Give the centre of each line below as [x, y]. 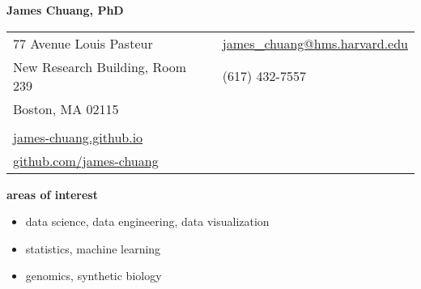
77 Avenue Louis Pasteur [83, 43]
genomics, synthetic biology [94, 276]
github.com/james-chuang [86, 160]
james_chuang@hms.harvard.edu [315, 43]
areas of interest [52, 194]
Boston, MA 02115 [66, 108]
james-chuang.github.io [78, 137]
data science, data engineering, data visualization [147, 221]
